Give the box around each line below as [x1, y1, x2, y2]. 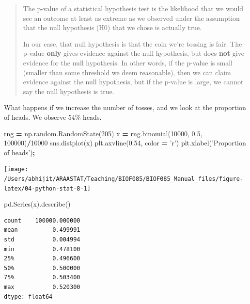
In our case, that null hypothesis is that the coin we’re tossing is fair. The [23, 38, 242, 48]
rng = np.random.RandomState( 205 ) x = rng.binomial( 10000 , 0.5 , [4, 128, 203, 138]
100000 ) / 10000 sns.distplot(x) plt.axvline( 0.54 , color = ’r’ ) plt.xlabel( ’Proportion [4, 138, 246, 148]
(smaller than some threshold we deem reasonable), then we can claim [23, 67, 231, 77]
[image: [4, 166, 29, 173]
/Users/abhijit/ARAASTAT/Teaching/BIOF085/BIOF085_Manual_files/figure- [4, 175, 243, 182]
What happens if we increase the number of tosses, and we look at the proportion [4, 102, 246, 112]
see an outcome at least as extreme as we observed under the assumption [23, 13, 240, 23]
